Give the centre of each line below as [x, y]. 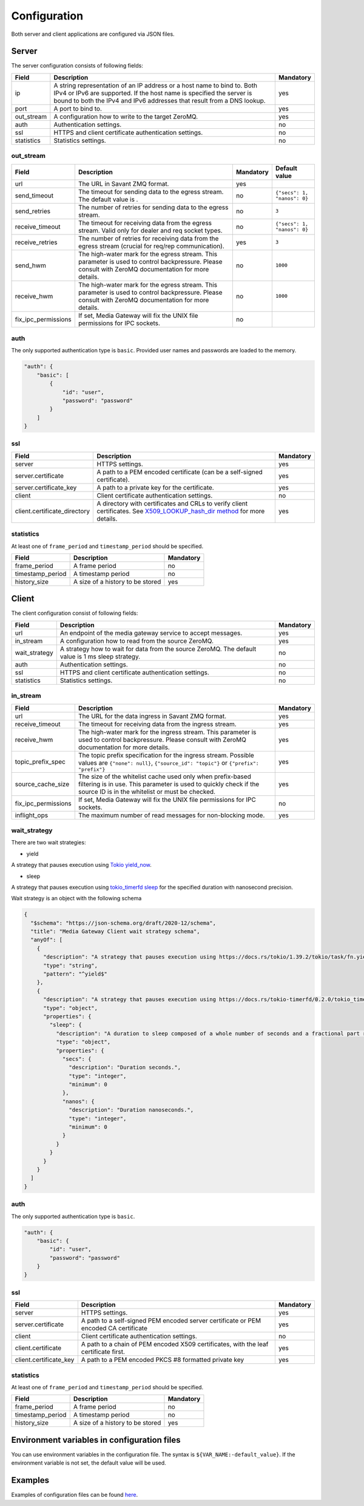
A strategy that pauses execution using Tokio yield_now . [81, 865]
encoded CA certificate [114, 1329]
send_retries [33, 211]
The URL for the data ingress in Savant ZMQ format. [152, 716]
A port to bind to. [78, 108]
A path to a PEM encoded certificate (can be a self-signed [180, 472]
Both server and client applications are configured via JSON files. [93, 34]
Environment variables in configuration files [96, 1440]
